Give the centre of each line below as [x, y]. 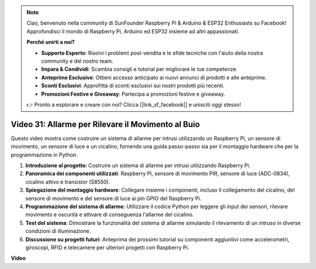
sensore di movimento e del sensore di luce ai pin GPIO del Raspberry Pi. [114, 198]
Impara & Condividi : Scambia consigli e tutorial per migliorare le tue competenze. [140, 69]
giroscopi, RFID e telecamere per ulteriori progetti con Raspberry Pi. [107, 247]
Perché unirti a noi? [51, 42]
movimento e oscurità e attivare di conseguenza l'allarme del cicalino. [110, 214]
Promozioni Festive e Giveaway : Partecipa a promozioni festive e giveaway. [133, 94]
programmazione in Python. [44, 155]
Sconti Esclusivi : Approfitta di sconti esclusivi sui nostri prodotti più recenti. [133, 86]
